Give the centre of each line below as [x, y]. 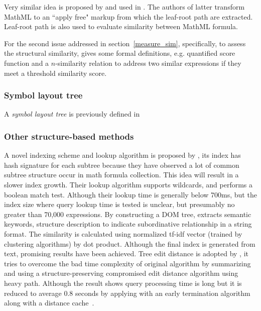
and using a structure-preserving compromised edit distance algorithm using [121, 273]
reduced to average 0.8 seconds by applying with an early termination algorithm [127, 293]
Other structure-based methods [69, 136]
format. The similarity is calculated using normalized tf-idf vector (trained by [123, 233]
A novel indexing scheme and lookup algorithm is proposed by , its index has [122, 155]
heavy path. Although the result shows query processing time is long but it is [123, 283]
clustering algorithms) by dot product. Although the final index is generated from [130, 243]
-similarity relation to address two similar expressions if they [148, 63]
